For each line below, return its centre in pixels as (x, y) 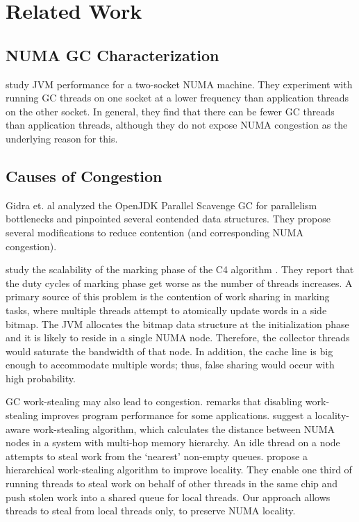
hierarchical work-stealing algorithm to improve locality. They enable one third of (179, 470)
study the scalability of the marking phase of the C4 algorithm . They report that (180, 269)
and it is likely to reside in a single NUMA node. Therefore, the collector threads (178, 337)
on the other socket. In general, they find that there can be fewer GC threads (170, 111)
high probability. (41, 378)
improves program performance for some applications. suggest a (176, 415)
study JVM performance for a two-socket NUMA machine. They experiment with (179, 84)
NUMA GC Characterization (112, 55)
